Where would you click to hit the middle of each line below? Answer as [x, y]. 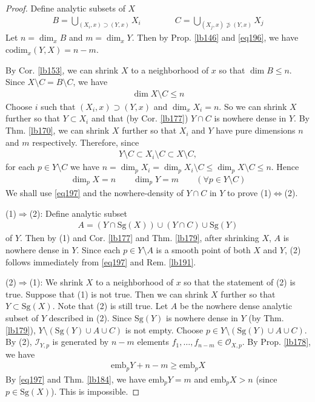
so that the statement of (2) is [240, 282]
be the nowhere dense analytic [236, 306]
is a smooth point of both [203, 250]
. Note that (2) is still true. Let [110, 306]
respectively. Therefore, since [86, 142]
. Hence [285, 167]
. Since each [98, 250]
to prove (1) [249, 193]
